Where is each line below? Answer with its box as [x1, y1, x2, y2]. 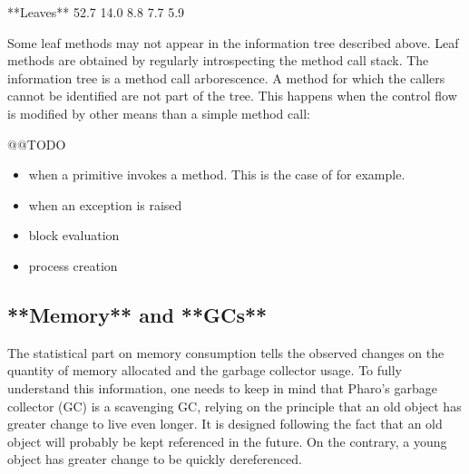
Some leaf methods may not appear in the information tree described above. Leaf [7, 33, 459, 52]
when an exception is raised [28, 195, 182, 214]
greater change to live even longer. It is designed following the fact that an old [7, 414, 443, 433]
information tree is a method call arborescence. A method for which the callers [7, 68, 445, 87]
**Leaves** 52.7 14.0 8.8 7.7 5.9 [7, 3, 185, 21]
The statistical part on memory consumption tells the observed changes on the [7, 343, 445, 362]
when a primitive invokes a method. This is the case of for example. [28, 165, 405, 184]
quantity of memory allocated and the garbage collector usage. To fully [7, 361, 402, 380]
